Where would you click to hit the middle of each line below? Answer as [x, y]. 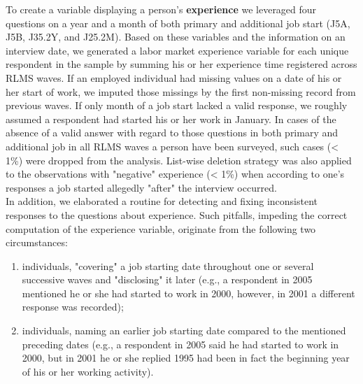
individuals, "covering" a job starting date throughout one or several [168, 265]
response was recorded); [73, 307]
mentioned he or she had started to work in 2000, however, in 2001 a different [188, 293]
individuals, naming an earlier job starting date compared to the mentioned [184, 330]
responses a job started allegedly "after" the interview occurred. [141, 187]
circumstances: [37, 242]
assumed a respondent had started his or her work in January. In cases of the [171, 119]
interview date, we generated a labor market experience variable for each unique [177, 50]
